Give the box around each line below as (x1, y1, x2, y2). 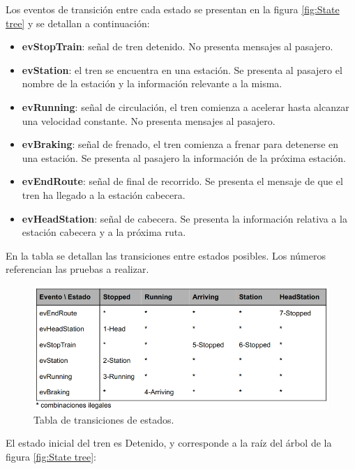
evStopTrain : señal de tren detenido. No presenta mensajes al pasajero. (22, 39, 333, 54)
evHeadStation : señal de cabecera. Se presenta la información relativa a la (22, 211, 347, 225)
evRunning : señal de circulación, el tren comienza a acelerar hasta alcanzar (22, 99, 349, 114)
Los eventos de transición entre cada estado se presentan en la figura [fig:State (6, 2, 340, 16)
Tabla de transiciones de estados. (33, 412, 174, 426)
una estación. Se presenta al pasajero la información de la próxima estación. (22, 150, 346, 165)
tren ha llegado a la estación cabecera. (22, 187, 186, 202)
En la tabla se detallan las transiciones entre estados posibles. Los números (6, 248, 326, 262)
